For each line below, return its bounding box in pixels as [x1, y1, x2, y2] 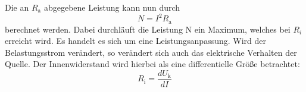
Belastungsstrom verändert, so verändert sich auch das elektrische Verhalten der [5, 46, 297, 58]
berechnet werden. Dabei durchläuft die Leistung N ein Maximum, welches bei [5, 23, 291, 35]
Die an [5, 1, 29, 13]
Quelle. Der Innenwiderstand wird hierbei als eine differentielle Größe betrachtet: [5, 58, 300, 70]
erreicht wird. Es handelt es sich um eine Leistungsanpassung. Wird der [5, 34, 267, 47]
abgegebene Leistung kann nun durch [43, 1, 180, 13]
